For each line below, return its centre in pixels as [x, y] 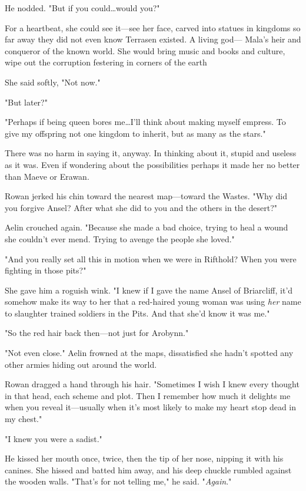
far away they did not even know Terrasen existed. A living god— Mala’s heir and [153, 39]
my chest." [24, 419]
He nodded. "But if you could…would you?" [82, 8]
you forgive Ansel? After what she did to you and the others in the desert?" [141, 207]
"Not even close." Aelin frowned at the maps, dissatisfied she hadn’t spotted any [149, 353]
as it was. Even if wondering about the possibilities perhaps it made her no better [152, 164]
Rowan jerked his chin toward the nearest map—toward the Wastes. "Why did [146, 196]
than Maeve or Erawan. [47, 176]
